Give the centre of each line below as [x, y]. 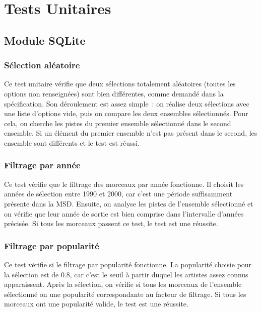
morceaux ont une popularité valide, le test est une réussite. [96, 304]
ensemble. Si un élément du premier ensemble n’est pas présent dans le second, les [131, 133]
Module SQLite [45, 40]
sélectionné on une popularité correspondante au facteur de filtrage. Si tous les [125, 294]
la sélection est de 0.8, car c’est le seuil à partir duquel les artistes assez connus [126, 274]
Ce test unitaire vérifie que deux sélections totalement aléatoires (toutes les [120, 84]
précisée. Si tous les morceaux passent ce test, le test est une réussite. [111, 223]
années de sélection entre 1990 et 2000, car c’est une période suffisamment [118, 194]
